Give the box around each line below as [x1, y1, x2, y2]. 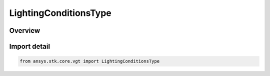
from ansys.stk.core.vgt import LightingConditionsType [19, 59, 160, 64]
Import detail [9, 42, 50, 51]
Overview [9, 26, 40, 35]
